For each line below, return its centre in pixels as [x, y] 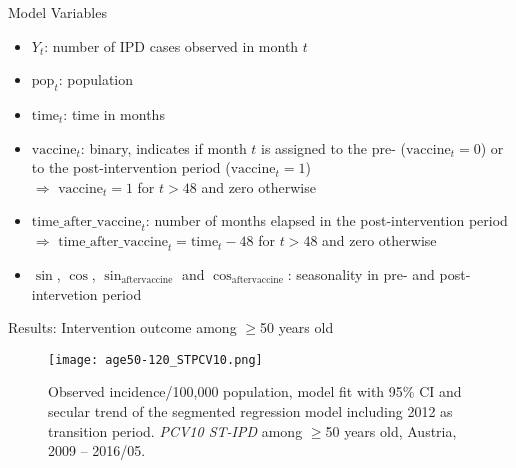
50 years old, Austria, [391, 430]
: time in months [114, 113]
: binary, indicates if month [163, 147]
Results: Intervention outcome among [122, 327]
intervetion [64, 293]
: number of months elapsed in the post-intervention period [326, 220]
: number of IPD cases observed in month [171, 45]
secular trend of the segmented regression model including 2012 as [250, 410]
